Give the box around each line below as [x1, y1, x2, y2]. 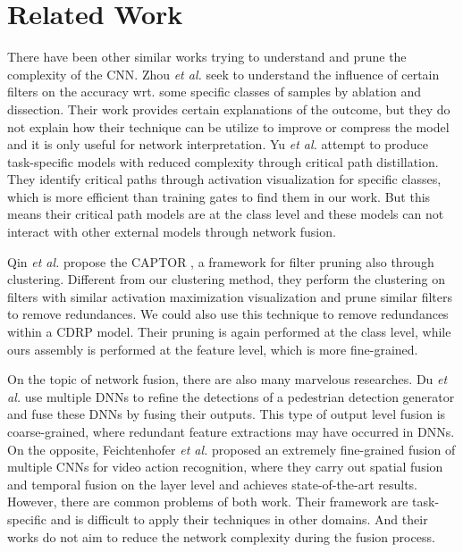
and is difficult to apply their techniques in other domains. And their [50, 509, 428, 528]
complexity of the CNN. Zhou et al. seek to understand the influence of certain [7, 64, 440, 83]
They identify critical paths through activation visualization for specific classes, [7, 170, 442, 188]
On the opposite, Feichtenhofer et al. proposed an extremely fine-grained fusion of [7, 439, 456, 458]
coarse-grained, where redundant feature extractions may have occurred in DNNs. [7, 422, 455, 440]
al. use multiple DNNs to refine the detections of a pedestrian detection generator [7, 387, 455, 406]
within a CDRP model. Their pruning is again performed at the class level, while [7, 322, 451, 341]
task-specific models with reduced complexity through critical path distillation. [7, 152, 439, 171]
